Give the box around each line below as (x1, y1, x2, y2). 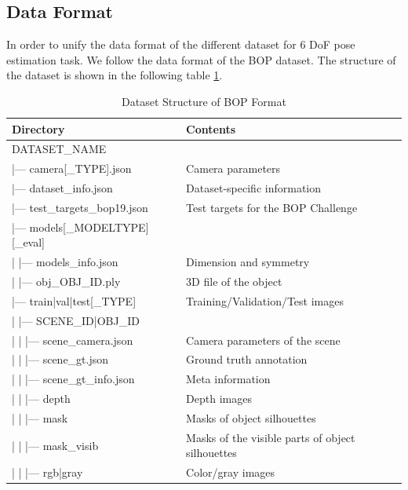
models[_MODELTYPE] (29, 218, 149, 235)
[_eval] (12, 234, 45, 250)
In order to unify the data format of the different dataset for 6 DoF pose (6, 36, 355, 53)
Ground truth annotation (186, 351, 308, 367)
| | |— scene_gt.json (12, 351, 109, 367)
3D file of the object (186, 273, 282, 290)
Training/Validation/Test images (186, 292, 344, 309)
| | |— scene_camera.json (12, 331, 133, 348)
